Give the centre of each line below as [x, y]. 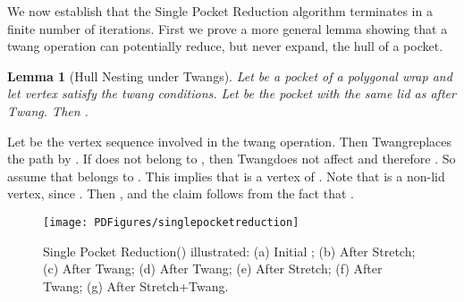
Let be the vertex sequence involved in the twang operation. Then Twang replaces [230, 141]
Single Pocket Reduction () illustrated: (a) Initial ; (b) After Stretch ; [229, 251]
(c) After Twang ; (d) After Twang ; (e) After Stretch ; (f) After [213, 268]
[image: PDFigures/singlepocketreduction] [171, 222]
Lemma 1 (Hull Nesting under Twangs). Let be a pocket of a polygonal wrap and [230, 75]
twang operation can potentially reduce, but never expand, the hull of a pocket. [225, 46]
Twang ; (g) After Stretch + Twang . [136, 285]
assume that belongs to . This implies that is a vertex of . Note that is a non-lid [226, 176]
